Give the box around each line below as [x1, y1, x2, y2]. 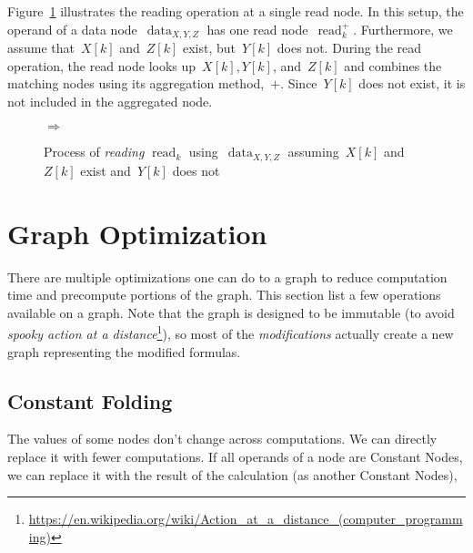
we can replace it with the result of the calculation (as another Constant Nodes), [7, 465, 458, 484]
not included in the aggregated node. [7, 91, 213, 110]
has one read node [206, 19, 308, 38]
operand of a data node [7, 19, 137, 38]
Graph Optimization [7, 214, 267, 251]
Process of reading [44, 142, 145, 161]
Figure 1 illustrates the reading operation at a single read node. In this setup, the [7, 2, 464, 20]
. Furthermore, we [353, 19, 453, 38]
